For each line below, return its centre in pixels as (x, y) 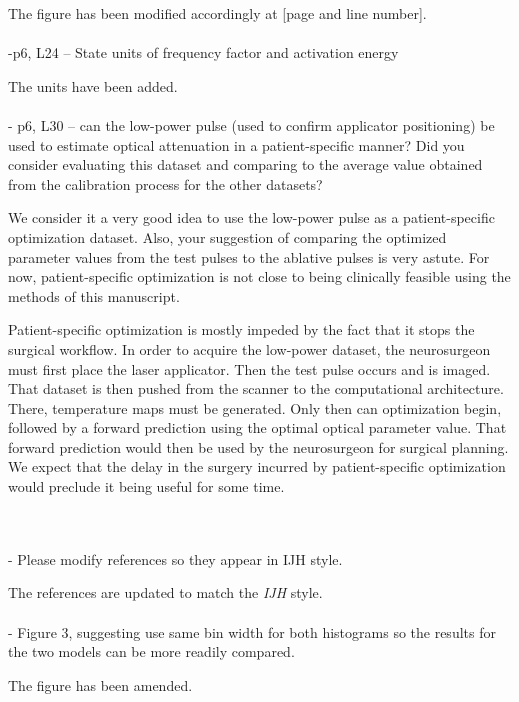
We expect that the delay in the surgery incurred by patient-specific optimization (257, 466)
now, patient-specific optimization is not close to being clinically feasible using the (259, 276)
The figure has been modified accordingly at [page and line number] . (217, 13)
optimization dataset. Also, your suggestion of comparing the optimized (227, 236)
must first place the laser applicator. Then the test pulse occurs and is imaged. (249, 368)
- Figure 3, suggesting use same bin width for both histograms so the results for (252, 631)
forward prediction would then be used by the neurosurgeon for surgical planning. (258, 446)
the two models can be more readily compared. (151, 651)
